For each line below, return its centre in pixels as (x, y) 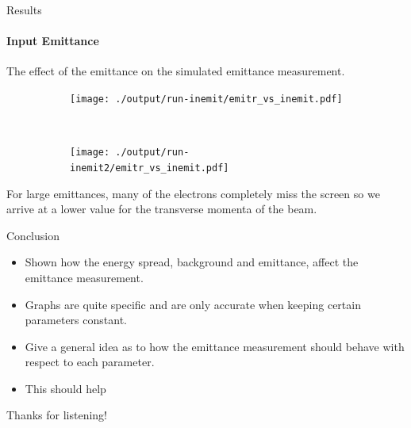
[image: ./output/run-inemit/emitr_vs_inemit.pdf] (206, 99)
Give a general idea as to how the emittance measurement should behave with (215, 346)
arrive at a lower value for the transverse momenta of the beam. (162, 209)
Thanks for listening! (57, 415)
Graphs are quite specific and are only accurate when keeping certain (193, 304)
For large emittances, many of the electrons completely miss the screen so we (193, 193)
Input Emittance (53, 41)
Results (24, 10)
